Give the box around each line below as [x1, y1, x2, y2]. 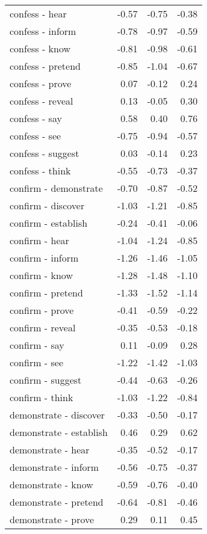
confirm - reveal [10, 321, 76, 334]
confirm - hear [10, 233, 69, 247]
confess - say [10, 111, 62, 125]
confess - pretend [10, 59, 81, 73]
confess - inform [10, 24, 76, 38]
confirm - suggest [10, 373, 82, 387]
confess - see [10, 129, 61, 143]
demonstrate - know [10, 477, 93, 491]
